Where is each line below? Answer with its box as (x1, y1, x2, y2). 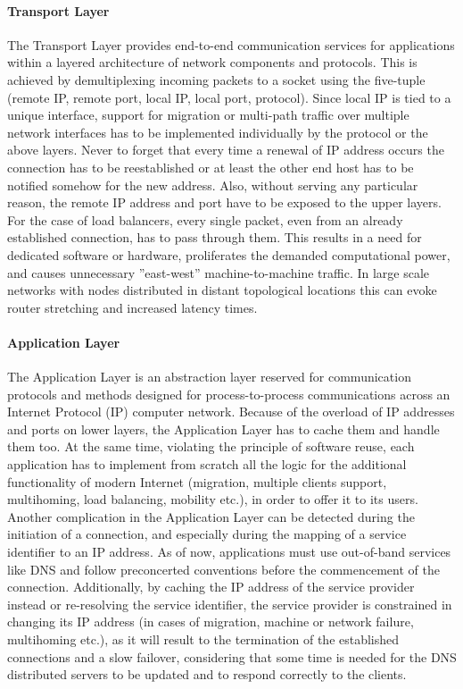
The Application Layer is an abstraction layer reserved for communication (7, 367, 411, 386)
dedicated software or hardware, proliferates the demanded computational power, (7, 245, 451, 264)
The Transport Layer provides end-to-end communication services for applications (7, 35, 455, 54)
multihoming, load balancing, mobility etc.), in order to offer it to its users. (7, 490, 418, 508)
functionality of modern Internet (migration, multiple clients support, (7, 472, 387, 491)
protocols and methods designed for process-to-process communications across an (7, 384, 451, 403)
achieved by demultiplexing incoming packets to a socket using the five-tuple (7, 70, 426, 88)
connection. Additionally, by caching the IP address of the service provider (7, 577, 415, 596)
